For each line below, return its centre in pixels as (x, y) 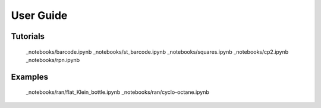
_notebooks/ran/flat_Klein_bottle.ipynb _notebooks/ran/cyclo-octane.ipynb (117, 92)
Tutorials (28, 36)
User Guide (39, 15)
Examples (30, 77)
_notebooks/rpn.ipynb (53, 60)
